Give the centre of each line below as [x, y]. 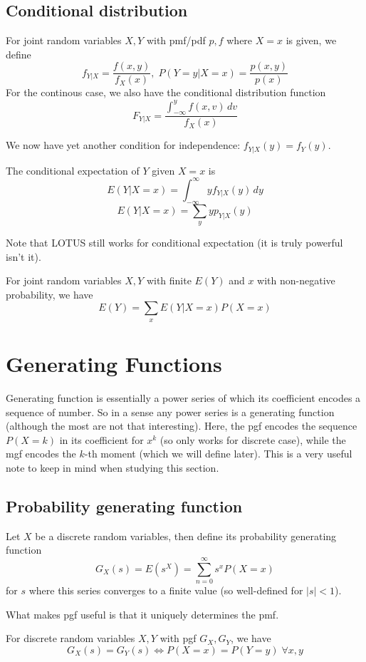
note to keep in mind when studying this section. [113, 467]
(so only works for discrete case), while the [253, 439]
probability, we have [49, 294]
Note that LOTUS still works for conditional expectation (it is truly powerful [174, 243]
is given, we [311, 40]
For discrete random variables [70, 638]
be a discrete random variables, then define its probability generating [186, 536]
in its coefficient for [101, 439]
